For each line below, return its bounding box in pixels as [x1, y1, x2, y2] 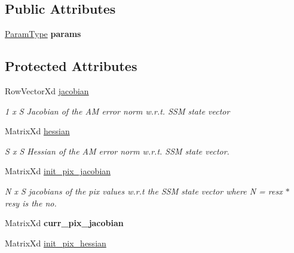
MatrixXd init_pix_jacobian [5, 165, 111, 177]
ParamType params [5, 27, 81, 40]
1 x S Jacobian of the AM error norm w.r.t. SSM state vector [5, 104, 230, 117]
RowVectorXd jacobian [5, 85, 89, 97]
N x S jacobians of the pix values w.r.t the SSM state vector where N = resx [5, 184, 283, 197]
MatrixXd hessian [5, 125, 70, 137]
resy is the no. [5, 196, 57, 209]
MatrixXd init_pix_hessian [5, 236, 106, 249]
